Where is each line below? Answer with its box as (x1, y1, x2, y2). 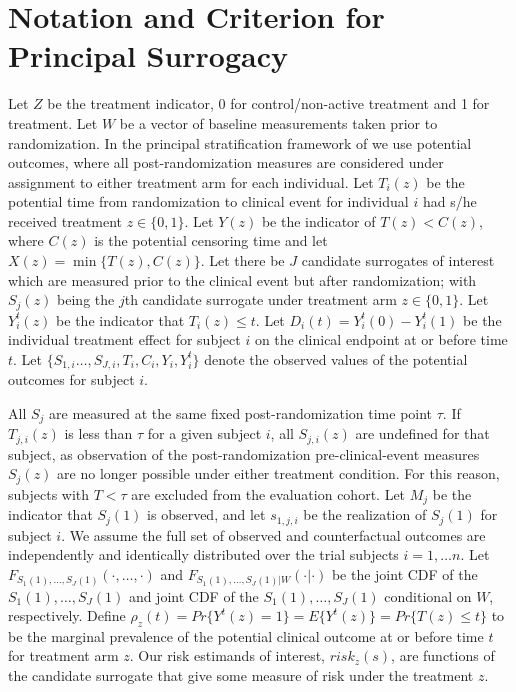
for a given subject (147, 423, 262, 444)
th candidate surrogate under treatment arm (124, 289, 397, 310)
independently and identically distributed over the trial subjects (8, 544, 399, 565)
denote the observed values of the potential (204, 348, 468, 369)
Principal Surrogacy (8, 35, 289, 76)
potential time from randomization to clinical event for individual (8, 191, 409, 212)
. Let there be (200, 250, 285, 271)
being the (57, 289, 115, 310)
